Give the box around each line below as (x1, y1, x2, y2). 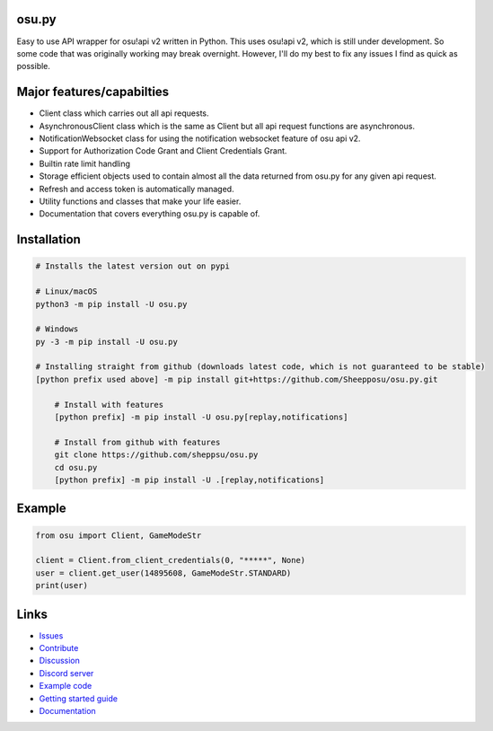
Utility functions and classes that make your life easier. (39, 196, 242, 207)
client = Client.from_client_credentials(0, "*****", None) (35, 555, 306, 566)
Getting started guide (39, 692, 119, 704)
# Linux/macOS (35, 286, 98, 296)
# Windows (35, 324, 79, 334)
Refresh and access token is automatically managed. (39, 183, 234, 194)
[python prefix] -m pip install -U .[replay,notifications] (54, 474, 325, 485)
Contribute (39, 643, 79, 654)
